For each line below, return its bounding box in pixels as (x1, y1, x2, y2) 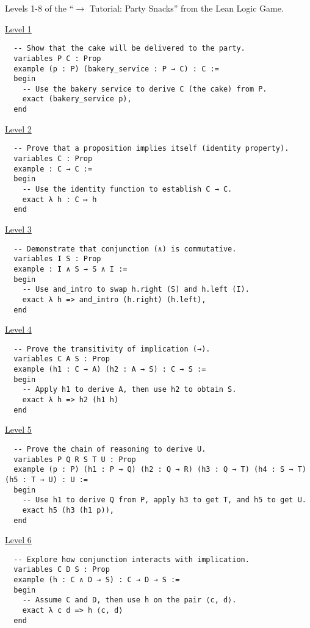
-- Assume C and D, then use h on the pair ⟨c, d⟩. (22, 596, 237, 605)
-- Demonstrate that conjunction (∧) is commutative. (13, 244, 237, 253)
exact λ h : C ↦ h (22, 195, 97, 204)
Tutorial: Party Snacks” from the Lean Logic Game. (89, 2, 284, 14)
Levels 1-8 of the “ (5, 2, 74, 14)
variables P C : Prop (13, 54, 101, 63)
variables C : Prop (13, 154, 93, 164)
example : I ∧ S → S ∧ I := (13, 264, 128, 273)
